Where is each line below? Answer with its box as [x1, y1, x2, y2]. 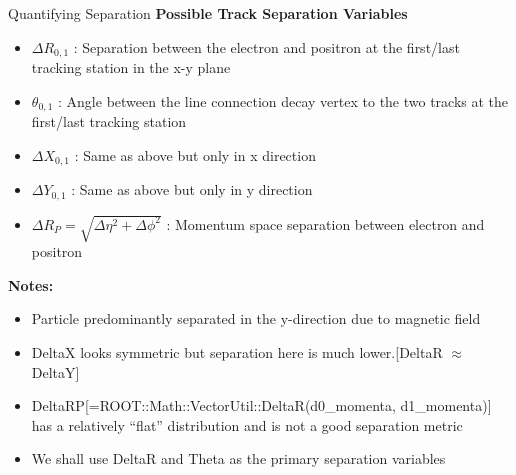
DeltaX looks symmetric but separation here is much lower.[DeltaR [31, 341, 443, 362]
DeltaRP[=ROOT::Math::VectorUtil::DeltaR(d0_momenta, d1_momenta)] [31, 395, 492, 416]
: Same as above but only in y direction [71, 179, 313, 200]
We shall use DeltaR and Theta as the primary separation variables [31, 448, 446, 469]
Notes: [8, 274, 54, 295]
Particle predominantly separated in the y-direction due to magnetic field [31, 308, 481, 329]
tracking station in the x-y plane [31, 57, 231, 78]
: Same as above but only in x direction [74, 144, 316, 165]
